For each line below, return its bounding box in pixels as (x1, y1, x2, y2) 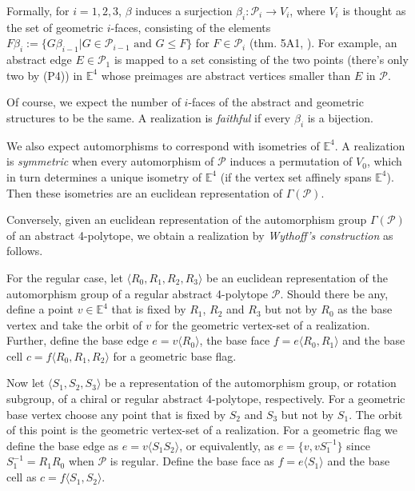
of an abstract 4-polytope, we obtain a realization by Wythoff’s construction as (6, 226, 393, 243)
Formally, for (6, 2, 70, 18)
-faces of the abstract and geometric (188, 94, 364, 110)
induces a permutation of (229, 153, 353, 170)
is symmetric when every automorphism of (6, 153, 214, 170)
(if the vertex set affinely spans (220, 168, 372, 185)
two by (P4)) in (6, 66, 83, 83)
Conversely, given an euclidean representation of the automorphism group (6, 211, 367, 228)
